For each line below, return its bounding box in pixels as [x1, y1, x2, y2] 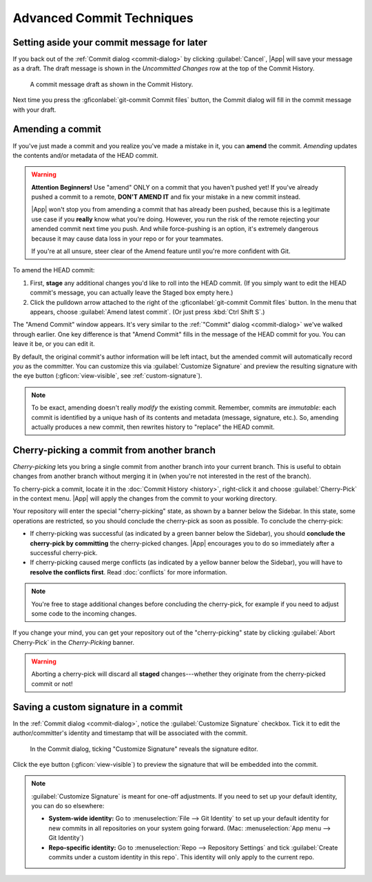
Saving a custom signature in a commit [12, 701, 183, 713]
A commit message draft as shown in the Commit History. [30, 80, 194, 88]
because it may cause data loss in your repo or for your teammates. [31, 234, 223, 243]
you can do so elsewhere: [31, 802, 105, 810]
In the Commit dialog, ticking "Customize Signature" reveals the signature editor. [30, 745, 258, 753]
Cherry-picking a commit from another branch [12, 444, 216, 456]
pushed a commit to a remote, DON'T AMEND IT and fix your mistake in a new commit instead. [31, 193, 301, 201]
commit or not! [31, 679, 73, 688]
